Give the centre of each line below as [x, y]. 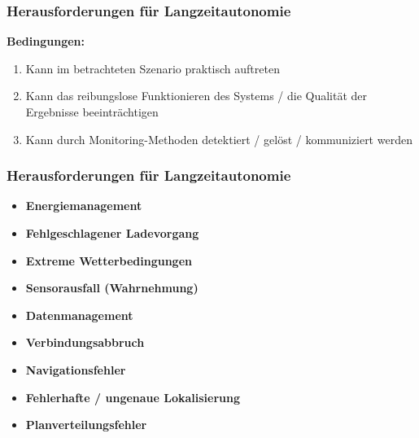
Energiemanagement [84, 206]
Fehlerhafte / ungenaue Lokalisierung [133, 397]
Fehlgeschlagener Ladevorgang [112, 233]
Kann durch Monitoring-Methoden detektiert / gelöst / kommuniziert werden [219, 139]
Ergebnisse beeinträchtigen [92, 112]
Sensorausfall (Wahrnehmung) [112, 288]
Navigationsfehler [76, 369]
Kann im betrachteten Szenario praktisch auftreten [153, 68]
